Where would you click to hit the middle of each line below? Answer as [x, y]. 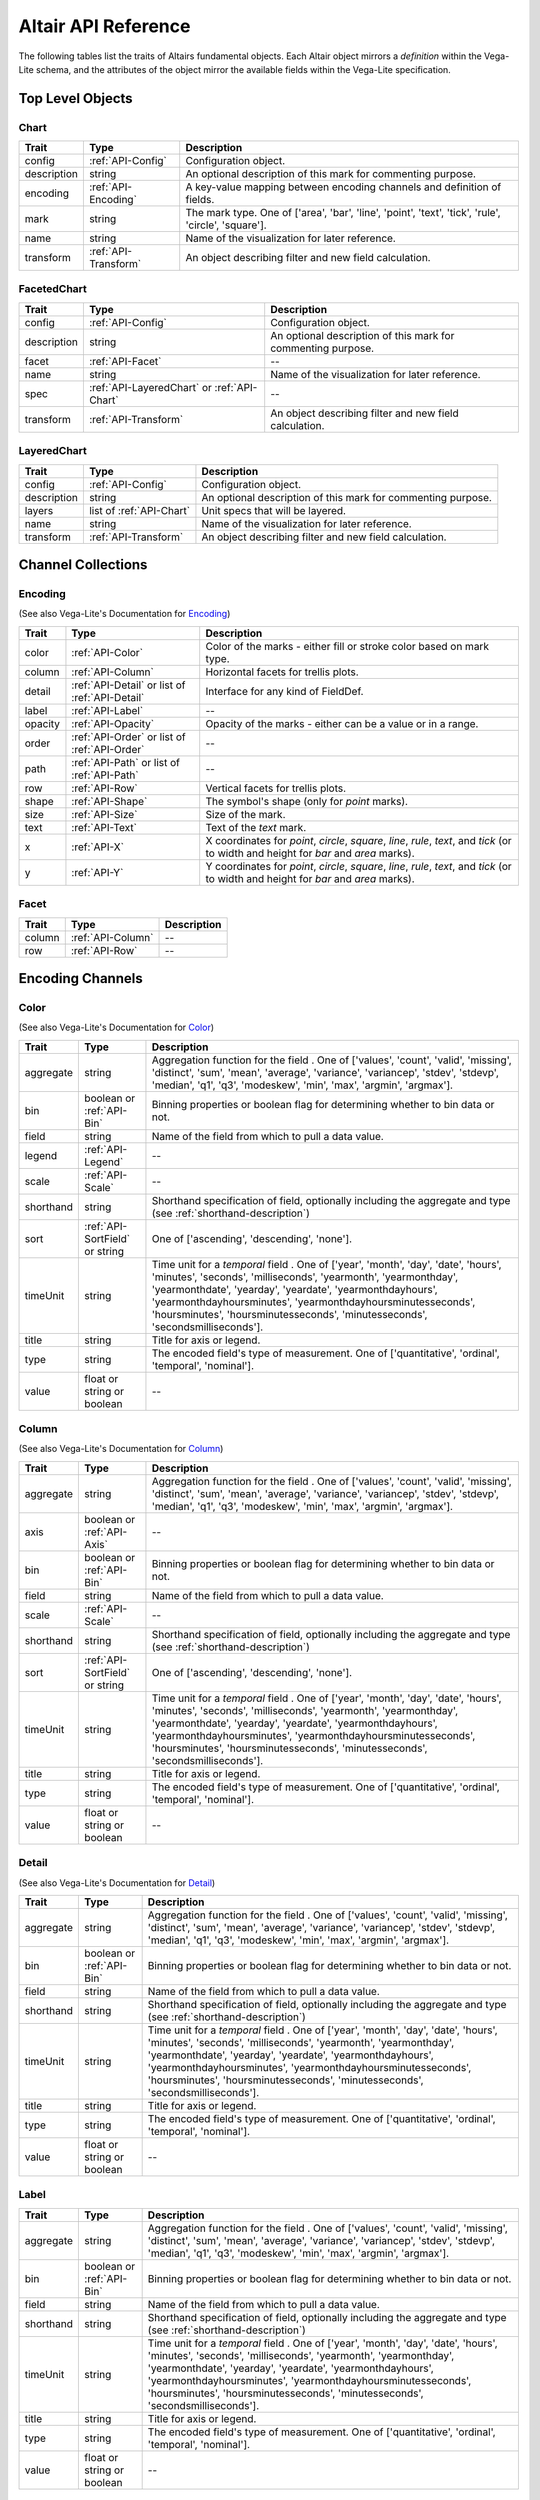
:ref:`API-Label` [107, 710]
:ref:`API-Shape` [109, 801]
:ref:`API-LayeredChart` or [150, 387]
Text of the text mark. [256, 827]
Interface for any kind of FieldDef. [284, 691]
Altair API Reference [104, 26]
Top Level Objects [76, 98]
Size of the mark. [245, 814]
